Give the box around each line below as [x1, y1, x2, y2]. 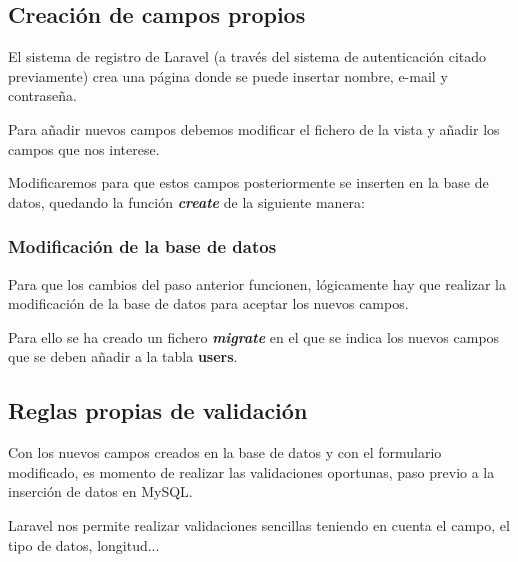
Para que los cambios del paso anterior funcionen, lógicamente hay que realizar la [8, 273, 506, 294]
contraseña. [8, 85, 77, 106]
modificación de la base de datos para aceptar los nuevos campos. [8, 293, 409, 314]
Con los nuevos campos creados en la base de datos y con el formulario [8, 442, 442, 463]
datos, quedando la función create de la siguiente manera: [8, 191, 365, 212]
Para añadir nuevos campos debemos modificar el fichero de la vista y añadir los [8, 118, 500, 139]
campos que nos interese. [8, 138, 160, 159]
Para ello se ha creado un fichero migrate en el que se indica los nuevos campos [8, 326, 500, 347]
